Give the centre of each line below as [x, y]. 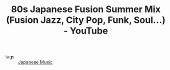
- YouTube [86, 31]
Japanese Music [35, 62]
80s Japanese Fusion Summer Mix [86, 9]
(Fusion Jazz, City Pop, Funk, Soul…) [86, 20]
